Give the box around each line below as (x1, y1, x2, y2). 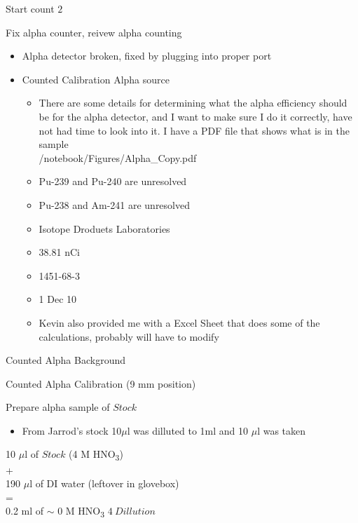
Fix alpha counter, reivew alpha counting (6, 25, 182, 39)
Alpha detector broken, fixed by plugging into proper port (22, 48, 272, 63)
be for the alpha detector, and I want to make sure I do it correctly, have (39, 109, 352, 123)
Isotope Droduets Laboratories (39, 221, 170, 236)
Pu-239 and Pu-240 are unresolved (39, 174, 187, 189)
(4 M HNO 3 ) (69, 447, 123, 463)
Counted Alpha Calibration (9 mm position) (6, 376, 196, 390)
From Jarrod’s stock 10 (22, 423, 122, 437)
